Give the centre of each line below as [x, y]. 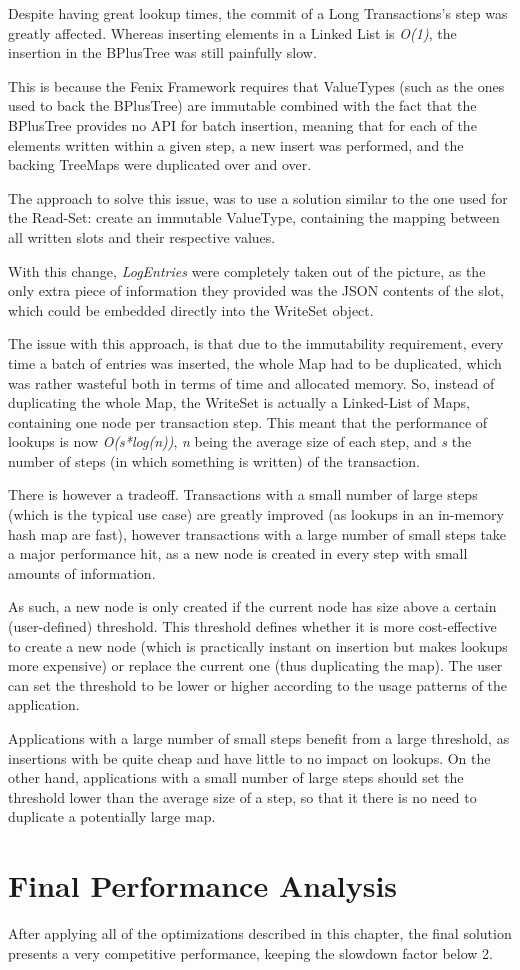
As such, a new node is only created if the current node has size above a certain [252, 606]
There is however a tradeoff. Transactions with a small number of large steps [243, 494]
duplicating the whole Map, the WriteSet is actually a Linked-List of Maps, [239, 402]
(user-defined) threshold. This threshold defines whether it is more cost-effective [252, 626]
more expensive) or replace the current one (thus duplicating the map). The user [255, 665]
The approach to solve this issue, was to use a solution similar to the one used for [258, 197]
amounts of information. [82, 572]
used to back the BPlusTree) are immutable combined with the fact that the [242, 105]
